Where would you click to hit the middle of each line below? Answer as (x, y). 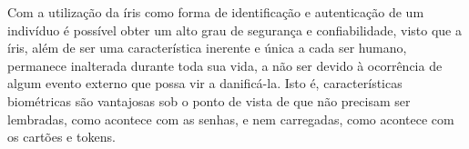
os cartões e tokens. (61, 137)
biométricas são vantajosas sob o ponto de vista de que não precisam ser (209, 100)
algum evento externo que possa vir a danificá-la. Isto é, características (205, 83)
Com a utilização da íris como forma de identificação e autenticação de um (216, 12)
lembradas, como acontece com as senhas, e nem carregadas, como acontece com (231, 119)
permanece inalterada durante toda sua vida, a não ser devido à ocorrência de (225, 65)
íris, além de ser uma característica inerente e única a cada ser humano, (207, 48)
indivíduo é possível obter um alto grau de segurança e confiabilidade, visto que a (234, 30)
